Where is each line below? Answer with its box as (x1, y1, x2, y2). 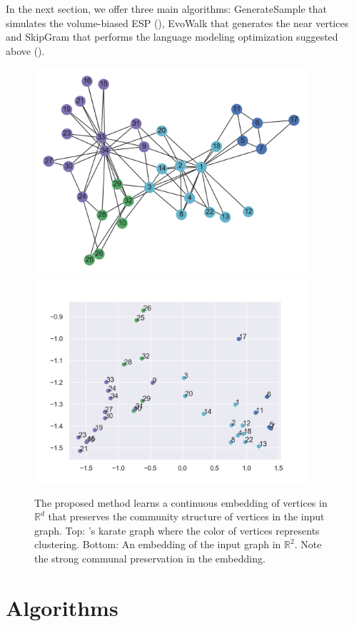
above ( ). (6, 43, 45, 58)
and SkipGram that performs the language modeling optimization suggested (6, 29, 338, 44)
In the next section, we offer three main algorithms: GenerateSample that (6, 1, 327, 16)
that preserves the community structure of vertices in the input (48, 509, 325, 524)
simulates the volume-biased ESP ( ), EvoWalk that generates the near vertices (6, 15, 349, 30)
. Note (294, 537, 322, 552)
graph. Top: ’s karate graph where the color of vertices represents (34, 522, 320, 537)
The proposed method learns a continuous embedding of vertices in (34, 495, 328, 510)
